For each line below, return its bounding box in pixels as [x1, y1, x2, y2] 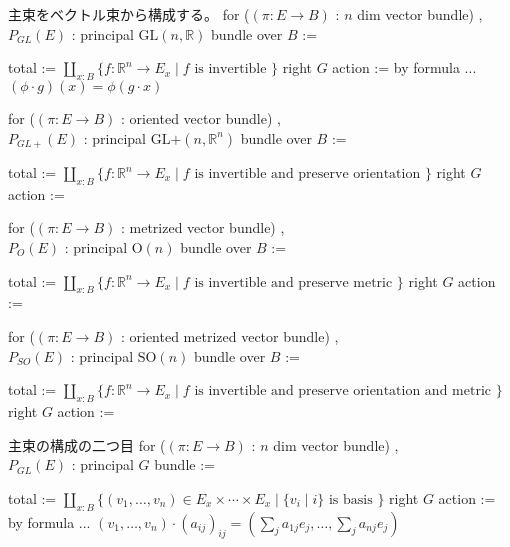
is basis [328, 492, 373, 507]
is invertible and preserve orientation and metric [194, 384, 492, 399]
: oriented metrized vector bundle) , [120, 326, 339, 346]
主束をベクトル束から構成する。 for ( [8, 4, 250, 24]
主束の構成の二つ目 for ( [8, 434, 166, 455]
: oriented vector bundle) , [120, 107, 281, 128]
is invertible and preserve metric [194, 275, 393, 290]
